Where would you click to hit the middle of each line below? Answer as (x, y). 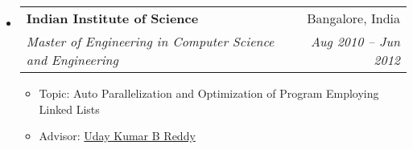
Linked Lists (69, 109)
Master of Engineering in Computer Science (150, 41)
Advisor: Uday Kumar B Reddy (117, 136)
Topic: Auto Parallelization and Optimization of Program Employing (209, 93)
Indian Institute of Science (112, 18)
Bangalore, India (353, 18)
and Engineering (72, 60)
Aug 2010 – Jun (355, 41)
